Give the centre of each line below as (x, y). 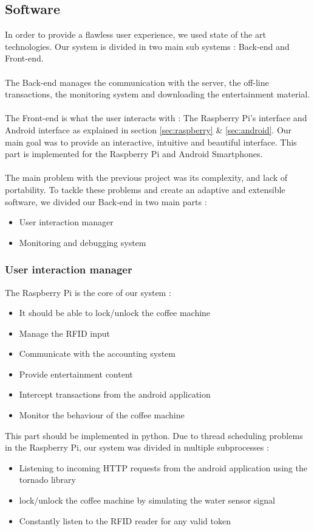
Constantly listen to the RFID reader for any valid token (125, 520)
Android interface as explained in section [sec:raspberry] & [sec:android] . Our (148, 129)
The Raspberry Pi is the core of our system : (88, 292)
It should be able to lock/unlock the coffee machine (115, 313)
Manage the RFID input (64, 333)
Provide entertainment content (76, 374)
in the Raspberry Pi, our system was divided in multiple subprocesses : (137, 447)
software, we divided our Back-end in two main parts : (106, 201)
